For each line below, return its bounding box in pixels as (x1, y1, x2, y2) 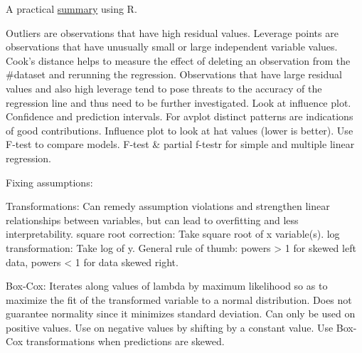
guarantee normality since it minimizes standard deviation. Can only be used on (6, 306, 356, 321)
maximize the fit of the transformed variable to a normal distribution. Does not (6, 292, 352, 307)
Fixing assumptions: (6, 174, 93, 189)
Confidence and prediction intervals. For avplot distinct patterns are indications (6, 109, 353, 124)
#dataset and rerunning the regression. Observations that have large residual (6, 67, 342, 82)
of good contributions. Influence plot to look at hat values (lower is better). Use (6, 122, 353, 137)
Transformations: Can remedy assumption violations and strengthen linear (6, 199, 330, 214)
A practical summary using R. (6, 1, 137, 16)
